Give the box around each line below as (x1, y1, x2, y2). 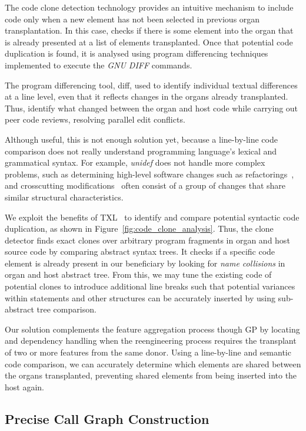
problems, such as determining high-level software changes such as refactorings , (5, 167, 294, 180)
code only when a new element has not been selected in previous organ (5, 12, 260, 25)
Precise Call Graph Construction (5, 409, 209, 427)
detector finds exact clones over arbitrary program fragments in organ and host (5, 233, 290, 246)
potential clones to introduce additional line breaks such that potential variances (5, 280, 295, 292)
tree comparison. (36, 303, 97, 315)
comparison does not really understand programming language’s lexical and (5, 144, 277, 157)
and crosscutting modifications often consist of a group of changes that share (5, 179, 286, 192)
